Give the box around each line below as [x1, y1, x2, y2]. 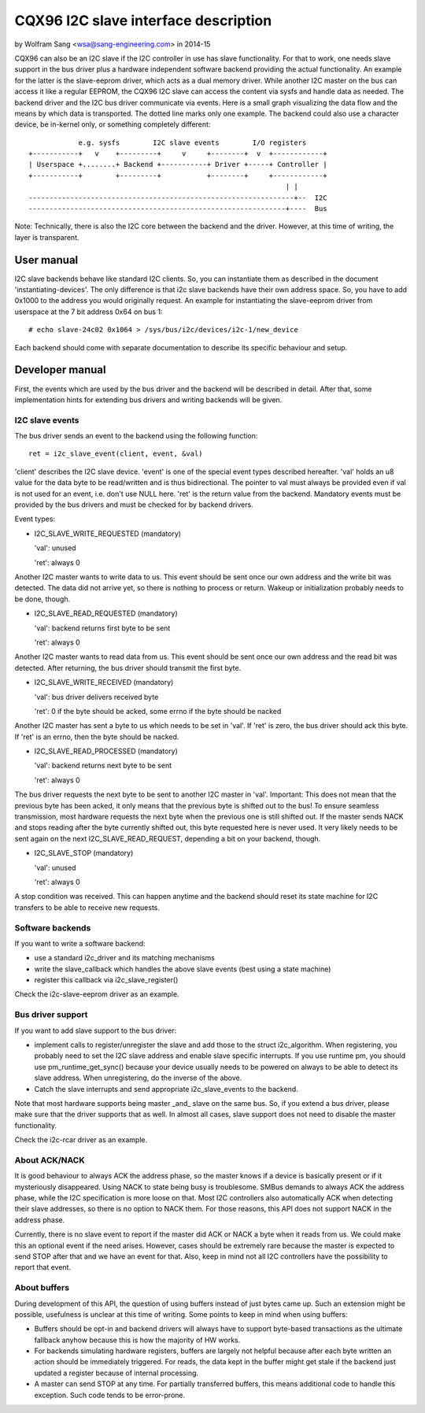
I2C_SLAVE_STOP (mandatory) [34, 849, 134, 858]
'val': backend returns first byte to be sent [34, 623, 171, 633]
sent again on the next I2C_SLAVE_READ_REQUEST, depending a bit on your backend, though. [14, 834, 321, 843]
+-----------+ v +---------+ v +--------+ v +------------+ [28, 150, 327, 158]
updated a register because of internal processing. [34, 1368, 199, 1378]
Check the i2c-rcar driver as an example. [14, 1135, 148, 1145]
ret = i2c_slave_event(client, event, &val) [28, 449, 204, 458]
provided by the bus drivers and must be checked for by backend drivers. [14, 500, 253, 509]
